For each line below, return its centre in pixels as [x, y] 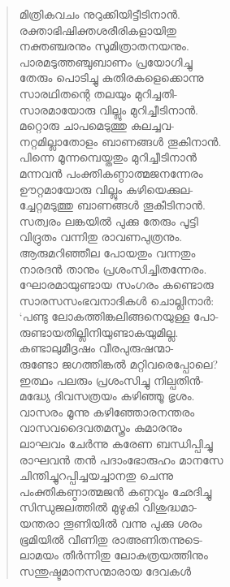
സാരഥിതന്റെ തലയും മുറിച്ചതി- [98, 93]
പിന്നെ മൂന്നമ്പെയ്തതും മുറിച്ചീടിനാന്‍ [108, 157]
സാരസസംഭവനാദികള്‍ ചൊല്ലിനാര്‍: [117, 300]
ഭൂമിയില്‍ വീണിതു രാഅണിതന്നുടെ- [111, 539]
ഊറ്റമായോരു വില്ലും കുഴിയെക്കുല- [106, 189]
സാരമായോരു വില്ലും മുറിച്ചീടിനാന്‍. [109, 109]
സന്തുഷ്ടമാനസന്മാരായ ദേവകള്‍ [105, 570]
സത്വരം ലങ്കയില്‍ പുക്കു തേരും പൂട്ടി [108, 220]
